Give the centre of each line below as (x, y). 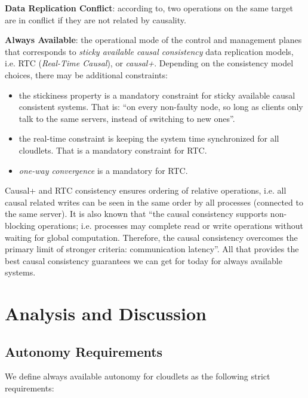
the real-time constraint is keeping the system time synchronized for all (149, 138)
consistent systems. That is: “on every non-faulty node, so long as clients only (161, 107)
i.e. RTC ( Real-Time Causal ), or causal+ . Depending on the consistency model (149, 63)
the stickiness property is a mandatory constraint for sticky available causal (157, 95)
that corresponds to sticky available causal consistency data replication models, (149, 51)
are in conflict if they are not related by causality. (96, 19)
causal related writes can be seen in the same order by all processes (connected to (154, 202)
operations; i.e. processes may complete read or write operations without (170, 225)
